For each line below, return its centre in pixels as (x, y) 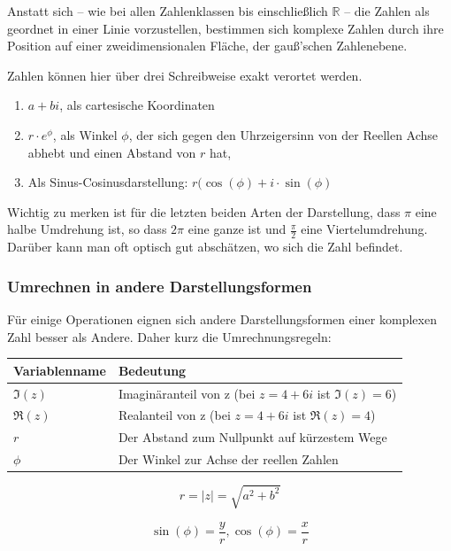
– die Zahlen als (387, 11)
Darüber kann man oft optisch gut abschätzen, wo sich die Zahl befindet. (205, 247)
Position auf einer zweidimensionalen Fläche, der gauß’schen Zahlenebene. (207, 46)
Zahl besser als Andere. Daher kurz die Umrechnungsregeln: (169, 336)
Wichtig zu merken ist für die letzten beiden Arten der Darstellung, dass (204, 211)
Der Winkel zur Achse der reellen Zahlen (228, 459)
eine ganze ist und (237, 229)
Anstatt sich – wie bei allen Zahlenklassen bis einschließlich (168, 11)
